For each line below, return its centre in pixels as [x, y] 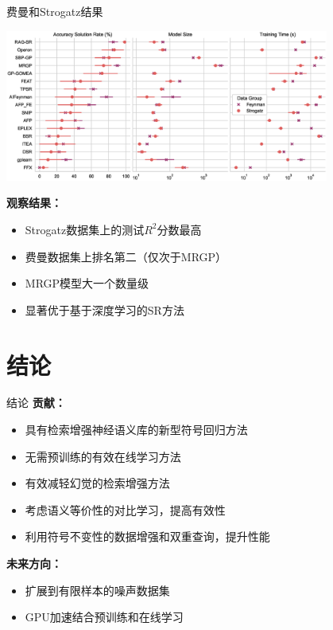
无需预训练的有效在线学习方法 [103, 456]
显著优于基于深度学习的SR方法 [105, 309]
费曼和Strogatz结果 [55, 11]
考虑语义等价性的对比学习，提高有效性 [125, 509]
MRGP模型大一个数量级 [87, 283]
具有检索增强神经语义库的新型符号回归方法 [136, 430]
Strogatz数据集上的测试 [85, 229]
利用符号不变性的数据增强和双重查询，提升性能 [147, 536]
